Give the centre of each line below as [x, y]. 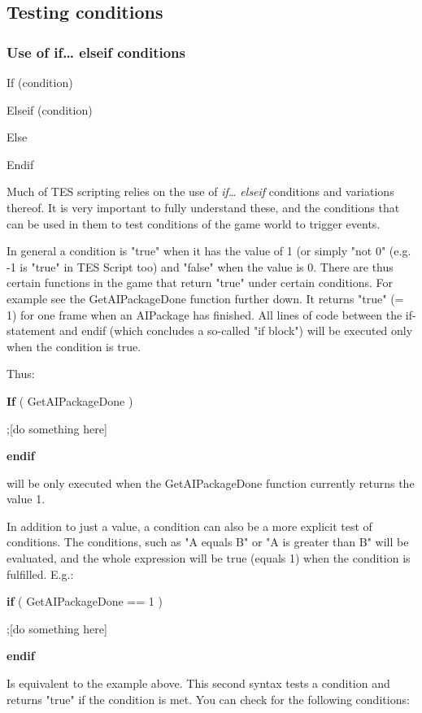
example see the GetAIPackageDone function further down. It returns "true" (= [205, 298]
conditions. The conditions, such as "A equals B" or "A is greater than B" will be [208, 542]
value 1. [26, 499]
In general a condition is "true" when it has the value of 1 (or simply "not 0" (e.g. [209, 251]
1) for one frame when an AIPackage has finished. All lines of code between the [204, 314]
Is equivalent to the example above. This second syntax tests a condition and [198, 683]
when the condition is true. [74, 346]
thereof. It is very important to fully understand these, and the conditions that [203, 207]
